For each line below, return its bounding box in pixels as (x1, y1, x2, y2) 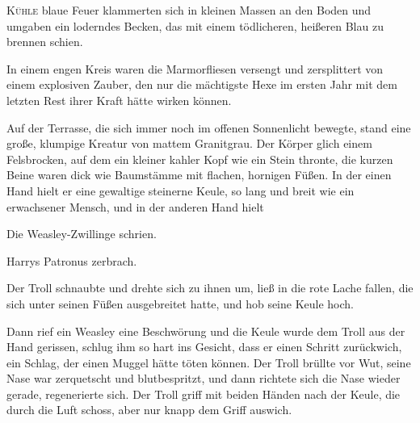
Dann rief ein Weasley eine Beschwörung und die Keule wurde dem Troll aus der (6, 322, 405, 339)
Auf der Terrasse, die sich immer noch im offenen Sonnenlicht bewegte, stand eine (6, 119, 411, 136)
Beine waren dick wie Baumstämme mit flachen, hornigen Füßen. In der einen (6, 166, 392, 183)
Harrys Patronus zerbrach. (6, 252, 137, 269)
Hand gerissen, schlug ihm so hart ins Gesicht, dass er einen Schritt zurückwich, (6, 338, 402, 355)
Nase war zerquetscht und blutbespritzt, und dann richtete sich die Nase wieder (6, 370, 401, 387)
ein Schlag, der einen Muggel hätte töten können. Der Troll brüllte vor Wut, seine (6, 354, 411, 371)
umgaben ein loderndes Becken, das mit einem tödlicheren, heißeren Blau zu (6, 17, 384, 34)
